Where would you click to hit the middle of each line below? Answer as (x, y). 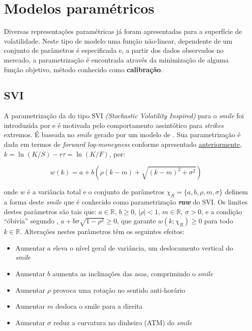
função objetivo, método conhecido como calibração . (83, 69)
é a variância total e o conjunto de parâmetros (96, 192)
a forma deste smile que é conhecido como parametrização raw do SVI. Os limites (126, 202)
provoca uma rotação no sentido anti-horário (119, 290)
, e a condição (222, 211)
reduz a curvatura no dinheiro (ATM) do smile (123, 322)
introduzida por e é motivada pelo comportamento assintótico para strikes (114, 125)
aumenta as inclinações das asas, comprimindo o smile (133, 274)
